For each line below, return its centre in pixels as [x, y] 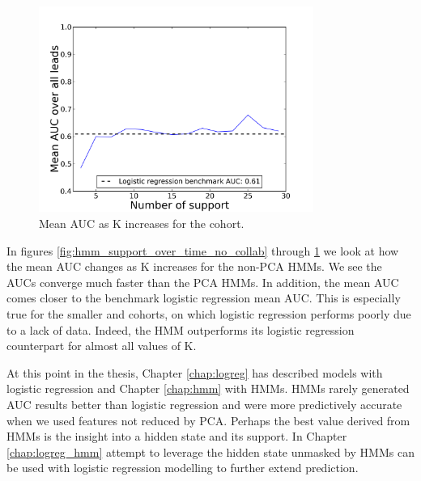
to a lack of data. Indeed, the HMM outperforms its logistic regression [181, 329]
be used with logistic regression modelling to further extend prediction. [183, 468]
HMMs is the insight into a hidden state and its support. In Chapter [177, 436]
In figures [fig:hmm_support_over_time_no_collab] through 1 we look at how [203, 250]
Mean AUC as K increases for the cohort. [142, 223]
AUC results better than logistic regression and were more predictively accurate [204, 404]
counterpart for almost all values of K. [102, 346]
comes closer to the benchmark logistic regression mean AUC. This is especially [204, 298]
